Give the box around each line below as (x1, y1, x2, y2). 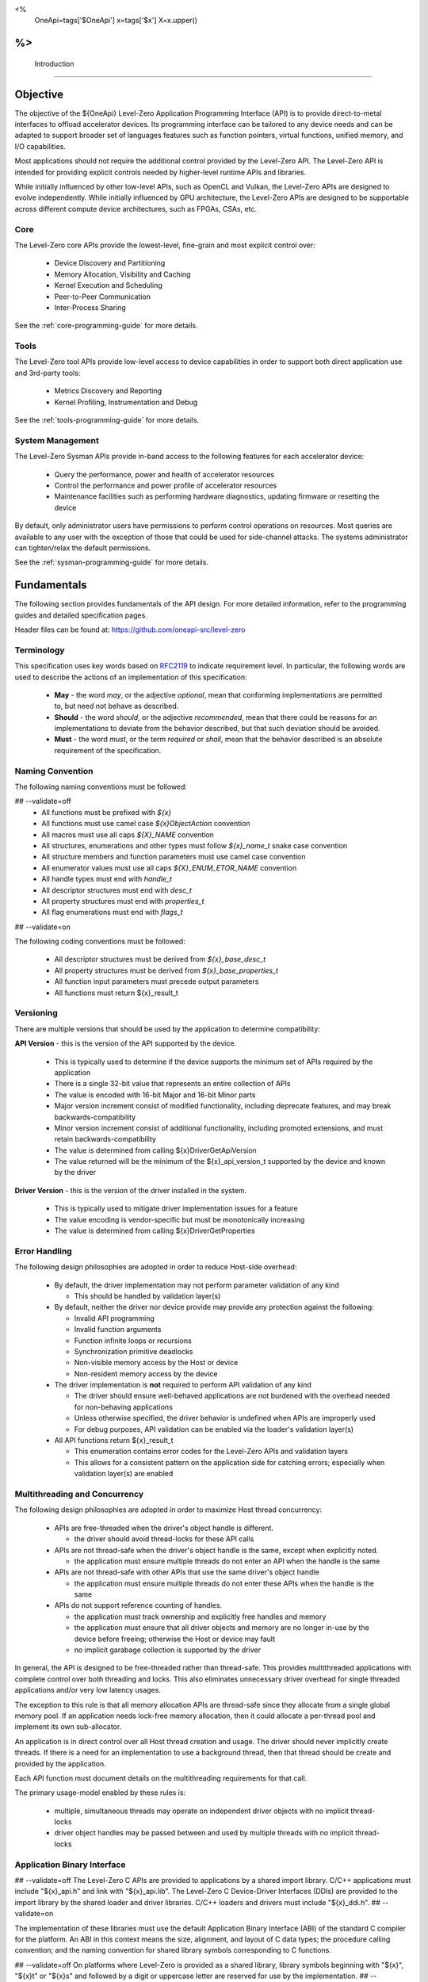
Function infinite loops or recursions (74, 1336, 192, 1345)
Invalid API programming (74, 1313, 155, 1323)
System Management (14, 434, 99, 446)
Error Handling (14, 1245, 73, 1257)
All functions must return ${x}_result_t (54, 988, 178, 997)
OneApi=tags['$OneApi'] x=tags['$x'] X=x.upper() (34, 16, 198, 25)
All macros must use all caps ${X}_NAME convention (41, 829, 214, 840)
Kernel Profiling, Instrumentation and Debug (54, 397, 198, 407)
